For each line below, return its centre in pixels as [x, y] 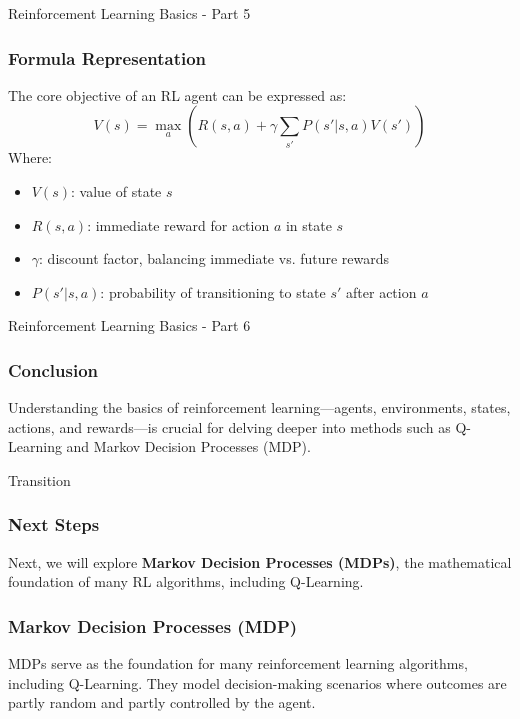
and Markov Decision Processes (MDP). [188, 446]
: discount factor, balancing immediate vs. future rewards [214, 258]
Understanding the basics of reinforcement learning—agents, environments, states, [259, 407]
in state [308, 224]
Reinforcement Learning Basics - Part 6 [129, 325]
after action [381, 291]
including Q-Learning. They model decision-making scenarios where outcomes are [257, 682]
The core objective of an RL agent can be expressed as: [177, 94]
